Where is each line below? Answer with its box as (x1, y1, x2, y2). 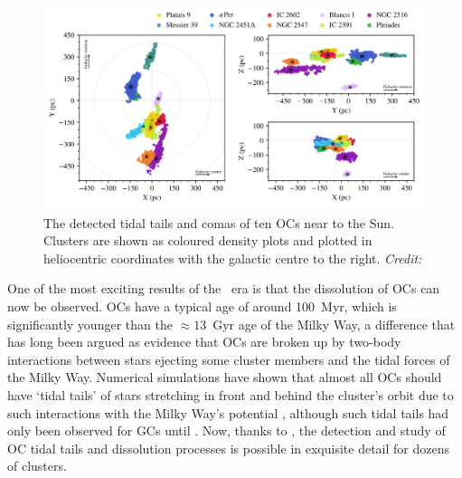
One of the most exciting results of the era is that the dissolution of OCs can (7, 279, 440, 298)
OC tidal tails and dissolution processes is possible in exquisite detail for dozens (7, 438, 449, 457)
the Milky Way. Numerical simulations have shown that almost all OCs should (7, 368, 442, 387)
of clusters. (7, 456, 67, 475)
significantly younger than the (7, 314, 173, 333)
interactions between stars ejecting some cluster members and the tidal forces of (7, 349, 450, 368)
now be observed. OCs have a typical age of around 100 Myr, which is (7, 296, 397, 315)
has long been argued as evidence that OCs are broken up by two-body (7, 332, 401, 351)
